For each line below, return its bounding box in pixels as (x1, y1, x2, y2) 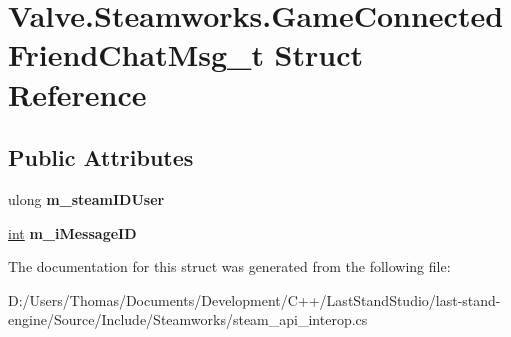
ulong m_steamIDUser (8, 188, 165, 209)
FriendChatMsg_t (8, 34, 264, 75)
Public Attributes (8, 142, 194, 173)
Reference (8, 73, 147, 114)
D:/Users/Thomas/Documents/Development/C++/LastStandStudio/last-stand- (8, 289, 501, 310)
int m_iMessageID (8, 222, 137, 243)
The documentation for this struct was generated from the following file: (8, 256, 451, 277)
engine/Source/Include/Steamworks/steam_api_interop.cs (8, 309, 368, 330)
